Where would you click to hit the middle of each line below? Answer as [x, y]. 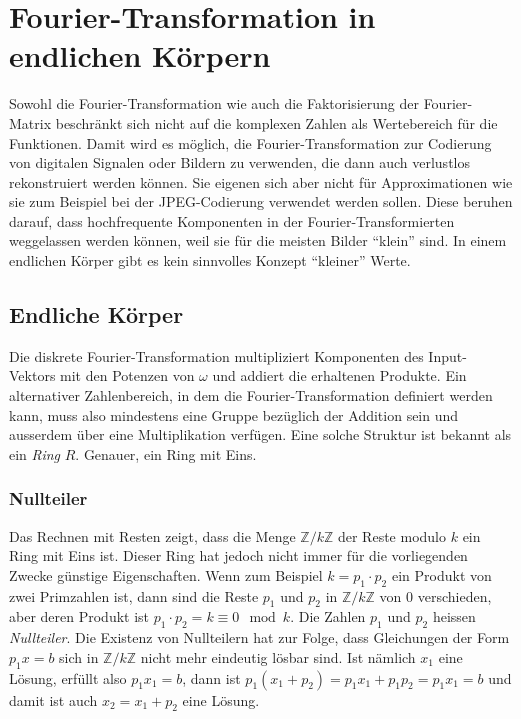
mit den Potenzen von [127, 375]
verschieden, [454, 595]
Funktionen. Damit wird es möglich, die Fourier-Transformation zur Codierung [250, 142]
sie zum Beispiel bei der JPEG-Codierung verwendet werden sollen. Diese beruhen [261, 201]
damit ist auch [53, 699]
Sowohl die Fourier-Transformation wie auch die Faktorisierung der [214, 103]
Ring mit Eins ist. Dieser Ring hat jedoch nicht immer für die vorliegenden [238, 555]
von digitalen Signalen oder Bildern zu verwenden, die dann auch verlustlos [239, 162]
